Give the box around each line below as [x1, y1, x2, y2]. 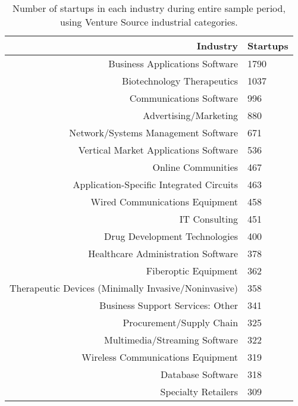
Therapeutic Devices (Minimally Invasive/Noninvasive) [10, 281, 239, 295]
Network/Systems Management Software [69, 126, 239, 139]
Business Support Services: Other [99, 298, 239, 312]
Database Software [160, 367, 239, 381]
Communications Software [129, 91, 239, 105]
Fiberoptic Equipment [146, 264, 239, 277]
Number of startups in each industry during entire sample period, [12, 1, 286, 15]
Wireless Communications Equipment [81, 350, 239, 364]
